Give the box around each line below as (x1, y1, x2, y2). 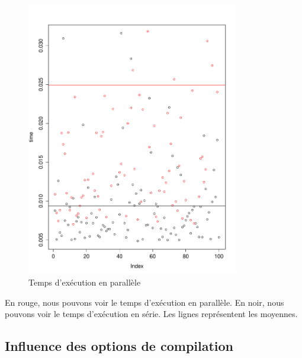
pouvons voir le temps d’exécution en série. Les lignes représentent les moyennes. (5, 308, 298, 320)
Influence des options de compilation (5, 337, 234, 355)
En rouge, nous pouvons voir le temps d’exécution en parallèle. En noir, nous (5, 296, 284, 308)
